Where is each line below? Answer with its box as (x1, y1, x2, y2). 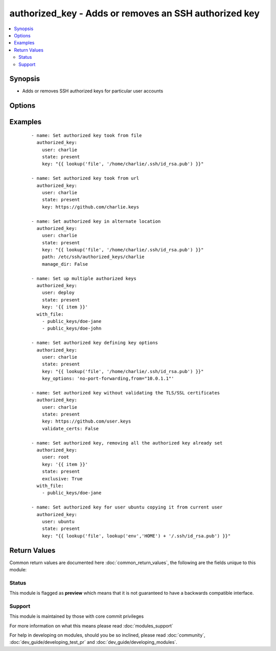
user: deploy (41, 290, 75, 296)
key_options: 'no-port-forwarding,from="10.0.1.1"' (41, 376, 174, 382)
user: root (41, 454, 70, 460)
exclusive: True (41, 476, 83, 481)
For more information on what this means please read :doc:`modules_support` (9, 622, 173, 629)
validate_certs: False (41, 426, 99, 431)
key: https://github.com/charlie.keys (41, 204, 140, 210)
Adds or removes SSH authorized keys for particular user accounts (22, 88, 164, 94)
